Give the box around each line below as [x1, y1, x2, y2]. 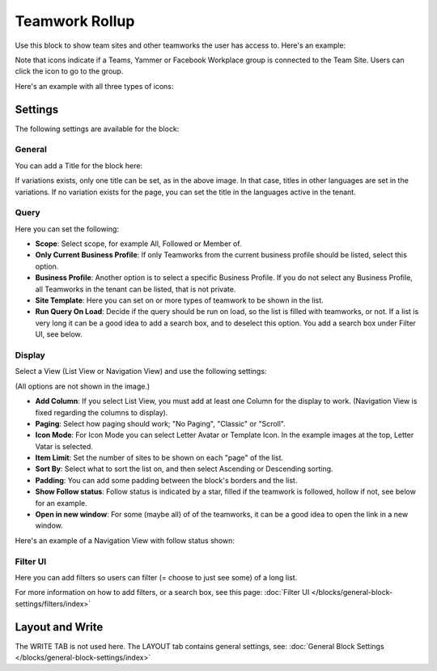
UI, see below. [35, 329, 83, 339]
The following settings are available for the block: [15, 124, 180, 134]
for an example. [35, 498, 88, 507]
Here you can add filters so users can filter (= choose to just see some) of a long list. [15, 572, 298, 582]
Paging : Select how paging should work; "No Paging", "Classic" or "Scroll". [35, 418, 286, 428]
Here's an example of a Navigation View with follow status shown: [15, 535, 235, 546]
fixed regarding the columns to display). [35, 407, 168, 417]
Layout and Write [15, 620, 104, 634]
